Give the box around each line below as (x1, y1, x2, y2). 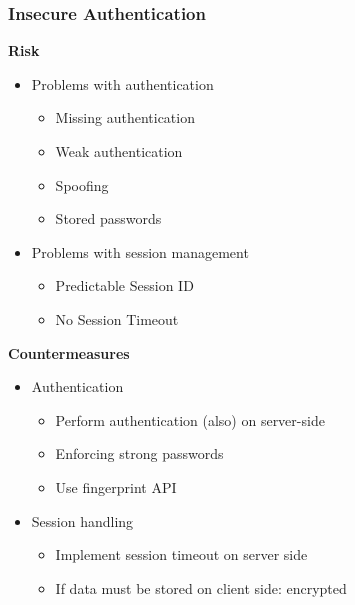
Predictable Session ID (55, 275, 194, 296)
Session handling (31, 510, 134, 531)
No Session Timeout (55, 308, 179, 329)
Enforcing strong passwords (55, 443, 224, 464)
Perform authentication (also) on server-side (55, 409, 325, 430)
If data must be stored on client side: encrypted (55, 577, 347, 598)
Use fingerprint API (55, 476, 177, 497)
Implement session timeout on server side (55, 544, 308, 565)
